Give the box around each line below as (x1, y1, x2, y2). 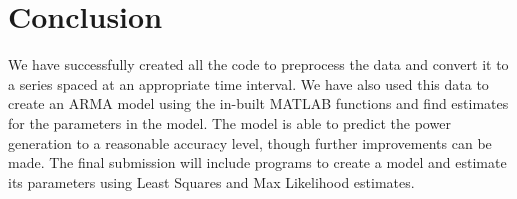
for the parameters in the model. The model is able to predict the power (8, 112, 451, 133)
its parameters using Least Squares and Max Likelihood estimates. (8, 171, 415, 192)
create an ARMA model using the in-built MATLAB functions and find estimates (8, 93, 509, 114)
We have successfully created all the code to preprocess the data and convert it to (8, 54, 509, 75)
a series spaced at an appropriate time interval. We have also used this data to (8, 73, 489, 94)
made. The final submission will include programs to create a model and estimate (8, 152, 507, 173)
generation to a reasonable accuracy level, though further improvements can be (8, 132, 492, 153)
